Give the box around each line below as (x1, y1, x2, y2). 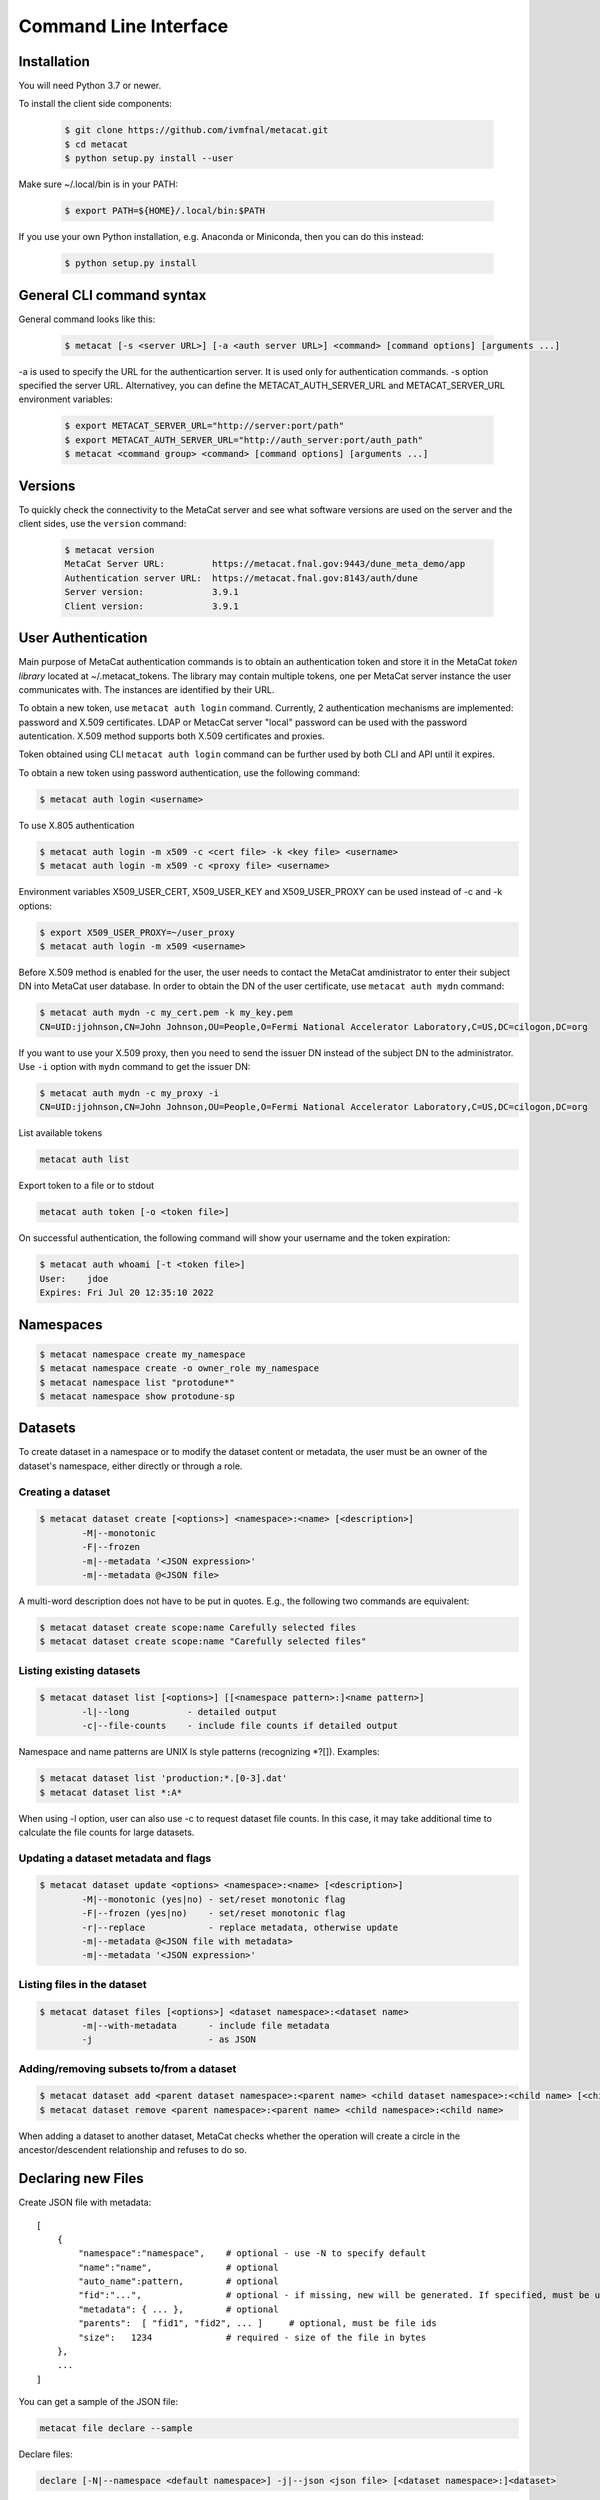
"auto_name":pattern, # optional (78, 2276, 279, 2287)
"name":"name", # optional (78, 2261, 279, 2273)
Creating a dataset (18, 1485, 111, 1499)
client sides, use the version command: (18, 518, 187, 530)
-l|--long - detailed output (81, 1706, 277, 1717)
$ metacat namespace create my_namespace (39, 1348, 246, 1360)
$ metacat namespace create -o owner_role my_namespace (39, 1363, 320, 1374)
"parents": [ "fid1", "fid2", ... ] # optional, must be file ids (78, 2318, 437, 2329)
